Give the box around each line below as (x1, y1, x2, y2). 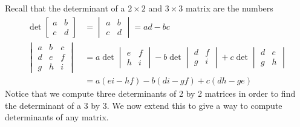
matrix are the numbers (185, 2, 273, 14)
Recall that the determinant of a (5, 2, 125, 14)
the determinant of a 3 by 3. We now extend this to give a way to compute (5, 99, 282, 111)
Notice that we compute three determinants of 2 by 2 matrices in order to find (5, 86, 296, 99)
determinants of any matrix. (5, 111, 109, 123)
